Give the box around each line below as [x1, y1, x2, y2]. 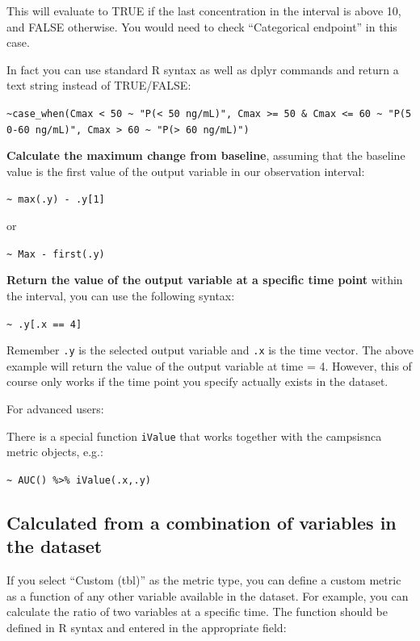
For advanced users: [6, 400, 104, 417]
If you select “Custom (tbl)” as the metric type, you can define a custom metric [6, 572, 401, 589]
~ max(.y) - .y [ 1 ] [6, 194, 105, 206]
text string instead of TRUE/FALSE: [6, 77, 191, 94]
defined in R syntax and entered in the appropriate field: [6, 618, 287, 635]
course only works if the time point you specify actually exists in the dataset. [6, 373, 388, 390]
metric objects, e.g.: [6, 443, 103, 460]
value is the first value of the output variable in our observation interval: [6, 162, 365, 179]
